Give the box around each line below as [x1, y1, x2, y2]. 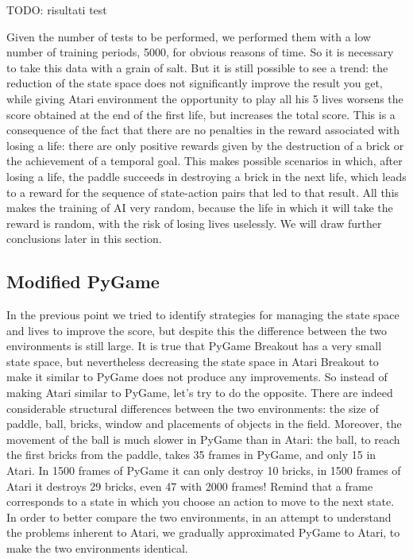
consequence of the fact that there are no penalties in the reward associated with [6, 121, 400, 138]
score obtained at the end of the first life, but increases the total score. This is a [6, 106, 396, 122]
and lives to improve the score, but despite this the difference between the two [6, 322, 388, 338]
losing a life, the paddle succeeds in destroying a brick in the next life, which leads [6, 168, 407, 184]
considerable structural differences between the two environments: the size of [6, 399, 379, 416]
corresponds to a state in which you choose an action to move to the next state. [6, 493, 395, 510]
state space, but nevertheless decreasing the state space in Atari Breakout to [6, 353, 379, 369]
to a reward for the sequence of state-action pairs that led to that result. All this [6, 183, 399, 200]
